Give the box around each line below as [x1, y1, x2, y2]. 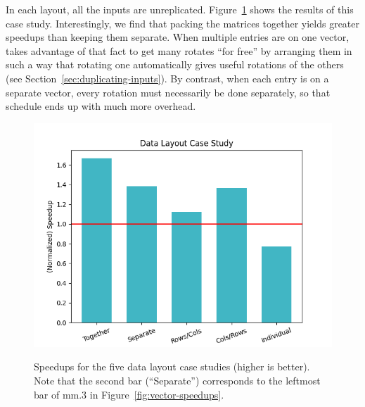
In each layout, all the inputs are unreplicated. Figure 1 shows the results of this [6, 2, 354, 16]
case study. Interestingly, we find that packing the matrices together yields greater [6, 15, 360, 30]
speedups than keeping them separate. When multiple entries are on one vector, [6, 30, 350, 44]
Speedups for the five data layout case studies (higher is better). [34, 359, 310, 374]
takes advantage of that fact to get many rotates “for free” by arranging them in [6, 43, 352, 58]
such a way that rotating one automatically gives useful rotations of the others [6, 57, 344, 72]
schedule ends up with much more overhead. [6, 99, 196, 113]
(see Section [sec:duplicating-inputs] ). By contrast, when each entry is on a [6, 70, 329, 85]
